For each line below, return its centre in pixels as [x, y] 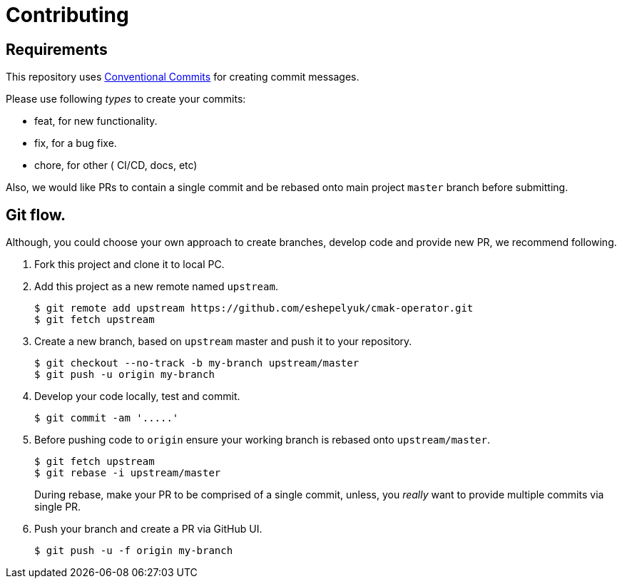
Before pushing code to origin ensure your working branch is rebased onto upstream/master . [262, 440]
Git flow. [36, 215]
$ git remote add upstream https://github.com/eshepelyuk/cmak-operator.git [254, 308]
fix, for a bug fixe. [76, 143]
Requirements [57, 49]
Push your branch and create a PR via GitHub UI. [148, 529]
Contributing [67, 15]
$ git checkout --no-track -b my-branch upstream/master [197, 363]
